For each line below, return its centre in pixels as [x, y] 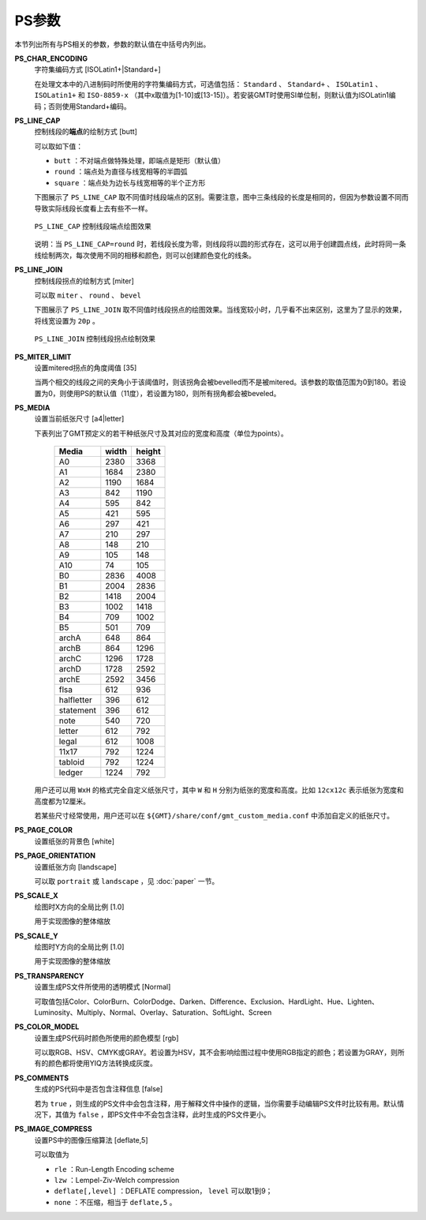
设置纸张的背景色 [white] [74, 841]
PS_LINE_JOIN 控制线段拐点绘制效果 [95, 339]
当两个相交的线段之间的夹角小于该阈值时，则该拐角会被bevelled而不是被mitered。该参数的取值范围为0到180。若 [217, 382]
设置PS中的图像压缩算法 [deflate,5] [91, 1140]
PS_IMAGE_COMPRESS [53, 1129]
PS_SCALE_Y [36, 936]
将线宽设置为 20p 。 [67, 320]
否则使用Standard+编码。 [90, 106]
